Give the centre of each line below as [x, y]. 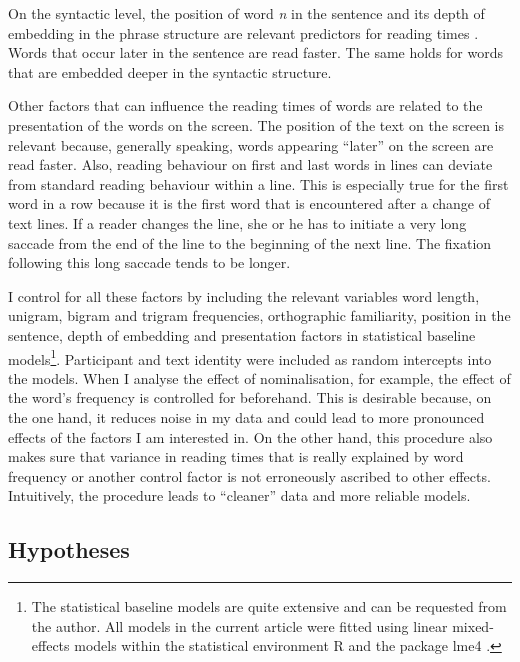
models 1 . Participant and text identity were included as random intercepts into [250, 357]
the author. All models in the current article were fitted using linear [239, 625]
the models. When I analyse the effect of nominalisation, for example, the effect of [259, 377]
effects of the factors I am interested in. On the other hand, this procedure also [250, 436]
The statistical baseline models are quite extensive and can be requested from [269, 606]
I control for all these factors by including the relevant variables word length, [244, 295]
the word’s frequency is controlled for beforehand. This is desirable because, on [250, 397]
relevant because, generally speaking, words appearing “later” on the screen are [251, 144]
